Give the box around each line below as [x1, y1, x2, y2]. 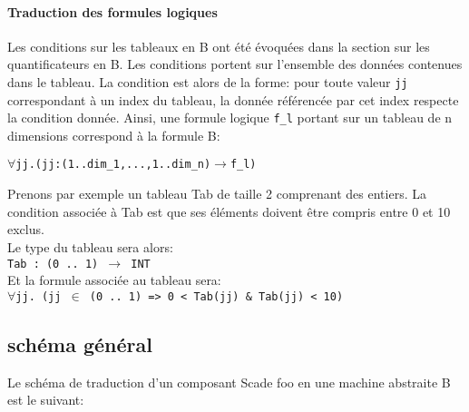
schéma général [7, 329, 152, 358]
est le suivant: [7, 390, 84, 409]
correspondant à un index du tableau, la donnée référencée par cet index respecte [7, 90, 459, 109]
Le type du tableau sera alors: [7, 237, 173, 256]
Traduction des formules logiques [7, 2, 218, 21]
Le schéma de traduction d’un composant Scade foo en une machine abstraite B [7, 372, 451, 391]
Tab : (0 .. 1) [7, 257, 99, 270]
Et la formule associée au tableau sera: [7, 270, 221, 289]
